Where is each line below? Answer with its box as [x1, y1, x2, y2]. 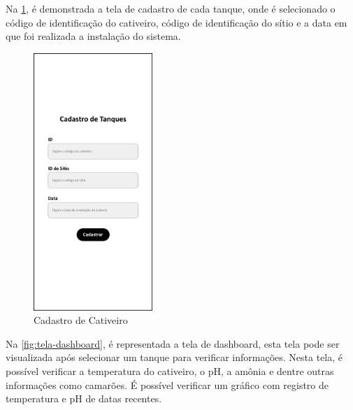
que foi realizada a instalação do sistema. [6, 29, 181, 43]
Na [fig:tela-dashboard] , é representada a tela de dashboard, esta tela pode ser [6, 336, 340, 351]
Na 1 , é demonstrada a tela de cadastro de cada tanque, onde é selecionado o [6, 1, 336, 15]
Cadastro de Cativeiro [34, 313, 128, 327]
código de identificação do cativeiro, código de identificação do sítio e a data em [6, 15, 347, 29]
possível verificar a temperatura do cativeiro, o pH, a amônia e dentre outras [6, 364, 334, 379]
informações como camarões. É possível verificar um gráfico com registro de [6, 377, 329, 392]
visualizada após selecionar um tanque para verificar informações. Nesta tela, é [6, 350, 343, 365]
